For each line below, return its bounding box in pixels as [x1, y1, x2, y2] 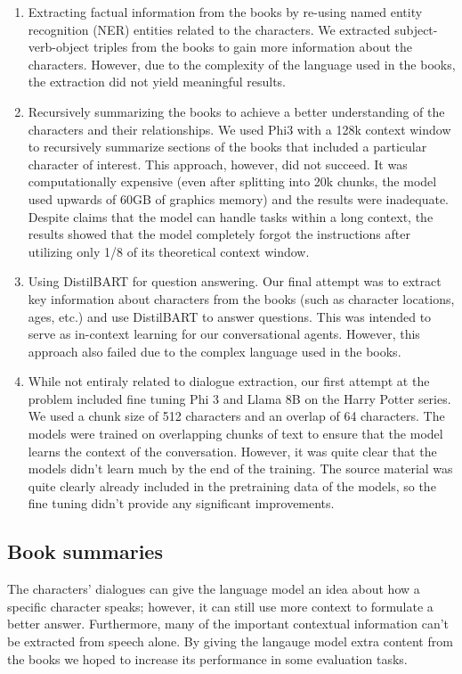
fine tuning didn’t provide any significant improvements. [28, 494, 335, 513]
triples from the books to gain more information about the [93, 37, 413, 56]
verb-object [28, 37, 90, 56]
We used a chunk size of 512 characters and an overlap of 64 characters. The [28, 407, 445, 425]
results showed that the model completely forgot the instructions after [28, 225, 410, 243]
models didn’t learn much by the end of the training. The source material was [28, 459, 453, 478]
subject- [394, 20, 438, 38]
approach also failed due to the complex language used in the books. [28, 341, 401, 360]
